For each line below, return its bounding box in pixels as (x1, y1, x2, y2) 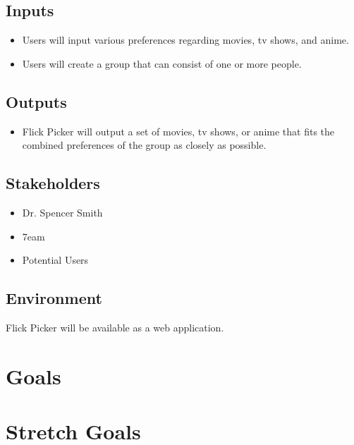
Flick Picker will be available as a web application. (6, 319, 224, 334)
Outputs (6, 90, 67, 112)
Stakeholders (6, 172, 100, 194)
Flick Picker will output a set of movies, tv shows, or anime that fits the (22, 123, 334, 138)
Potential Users (22, 252, 89, 267)
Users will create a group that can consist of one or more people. (22, 56, 302, 71)
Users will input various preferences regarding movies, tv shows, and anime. (22, 32, 349, 47)
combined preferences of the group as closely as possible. (22, 138, 267, 152)
